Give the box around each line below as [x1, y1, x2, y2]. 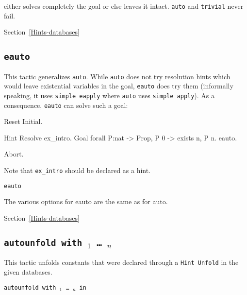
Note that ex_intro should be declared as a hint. [4, 165, 151, 175]
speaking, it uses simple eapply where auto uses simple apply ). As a [4, 90, 215, 100]
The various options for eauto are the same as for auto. [4, 196, 168, 207]
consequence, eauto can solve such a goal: [4, 100, 128, 110]
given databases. [4, 266, 52, 277]
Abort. [4, 149, 24, 159]
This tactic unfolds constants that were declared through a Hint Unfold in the [4, 257, 239, 267]
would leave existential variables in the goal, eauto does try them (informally [4, 81, 233, 91]
